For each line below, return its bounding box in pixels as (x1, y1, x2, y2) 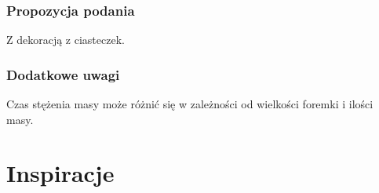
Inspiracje (6, 157, 115, 189)
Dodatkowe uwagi (6, 64, 120, 84)
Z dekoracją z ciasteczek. (6, 31, 125, 48)
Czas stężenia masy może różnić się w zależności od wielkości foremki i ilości (6, 96, 374, 112)
